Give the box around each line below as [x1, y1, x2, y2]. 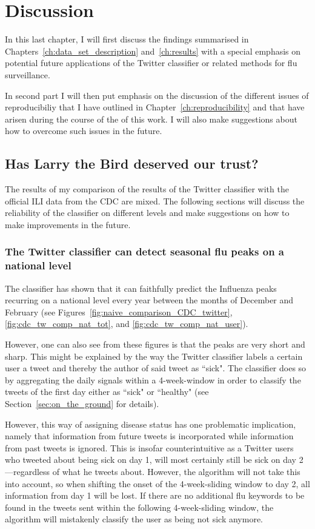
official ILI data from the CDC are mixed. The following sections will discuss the [5, 194, 305, 207]
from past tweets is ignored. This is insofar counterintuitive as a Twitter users [5, 441, 294, 454]
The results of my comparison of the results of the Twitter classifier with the [5, 183, 289, 195]
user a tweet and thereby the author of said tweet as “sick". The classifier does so [5, 362, 307, 374]
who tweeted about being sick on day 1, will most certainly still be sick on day [5, 453, 296, 466]
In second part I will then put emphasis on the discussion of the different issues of [5, 89, 309, 101]
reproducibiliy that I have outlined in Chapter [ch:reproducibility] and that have [5, 101, 305, 113]
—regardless [5, 465, 50, 477]
